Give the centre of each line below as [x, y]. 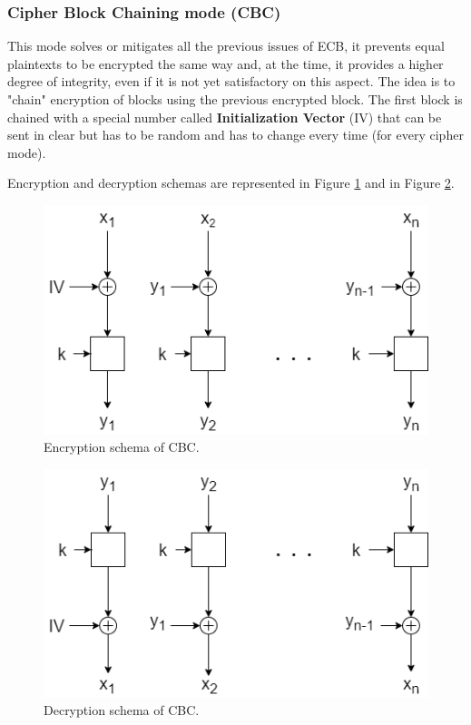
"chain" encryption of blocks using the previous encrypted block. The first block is [235, 99]
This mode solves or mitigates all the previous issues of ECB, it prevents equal [226, 46]
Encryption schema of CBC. [122, 447]
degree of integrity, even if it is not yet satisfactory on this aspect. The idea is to [231, 81]
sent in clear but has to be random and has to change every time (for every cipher [235, 135]
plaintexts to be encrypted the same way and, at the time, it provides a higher [226, 63]
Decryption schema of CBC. [122, 710]
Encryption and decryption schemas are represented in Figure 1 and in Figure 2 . [231, 183]
